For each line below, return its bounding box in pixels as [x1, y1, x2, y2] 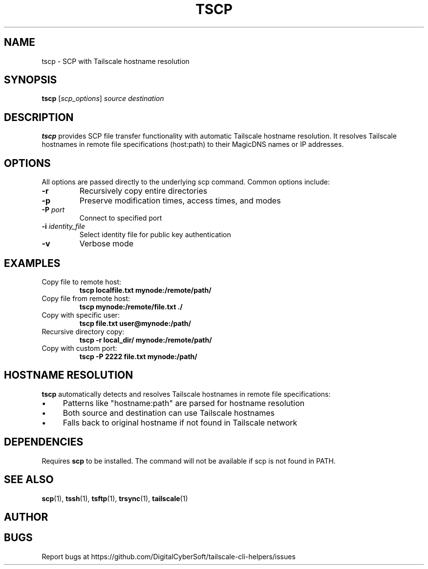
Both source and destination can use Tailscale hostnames [63, 407, 275, 418]
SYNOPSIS [4, 74, 57, 86]
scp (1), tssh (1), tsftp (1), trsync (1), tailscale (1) [42, 494, 188, 503]
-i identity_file [42, 222, 86, 231]
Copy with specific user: [42, 310, 120, 319]
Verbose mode [79, 239, 134, 249]
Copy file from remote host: [42, 294, 130, 303]
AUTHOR [4, 510, 48, 523]
